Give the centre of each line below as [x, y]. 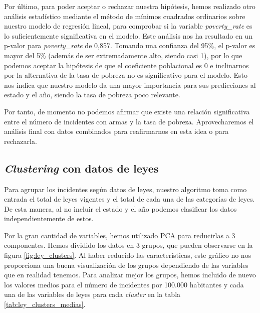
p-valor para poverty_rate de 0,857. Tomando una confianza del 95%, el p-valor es [130, 45]
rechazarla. [21, 141]
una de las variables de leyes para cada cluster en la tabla [92, 294]
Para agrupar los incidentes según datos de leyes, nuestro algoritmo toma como [125, 189]
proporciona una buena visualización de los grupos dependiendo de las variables [126, 265]
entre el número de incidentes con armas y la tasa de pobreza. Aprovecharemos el [129, 121]
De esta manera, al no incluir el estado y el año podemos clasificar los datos [120, 208]
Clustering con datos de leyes [81, 168]
